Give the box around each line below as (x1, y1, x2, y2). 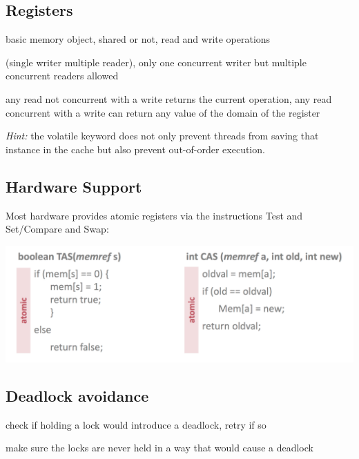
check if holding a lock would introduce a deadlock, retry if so (6, 417, 266, 431)
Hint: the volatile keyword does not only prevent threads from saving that (6, 128, 319, 143)
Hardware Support (6, 175, 142, 197)
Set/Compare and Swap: (6, 222, 109, 236)
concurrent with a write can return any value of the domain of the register (6, 105, 320, 119)
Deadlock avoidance (6, 385, 149, 407)
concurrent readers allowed (6, 68, 119, 83)
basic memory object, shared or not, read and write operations (6, 32, 271, 46)
